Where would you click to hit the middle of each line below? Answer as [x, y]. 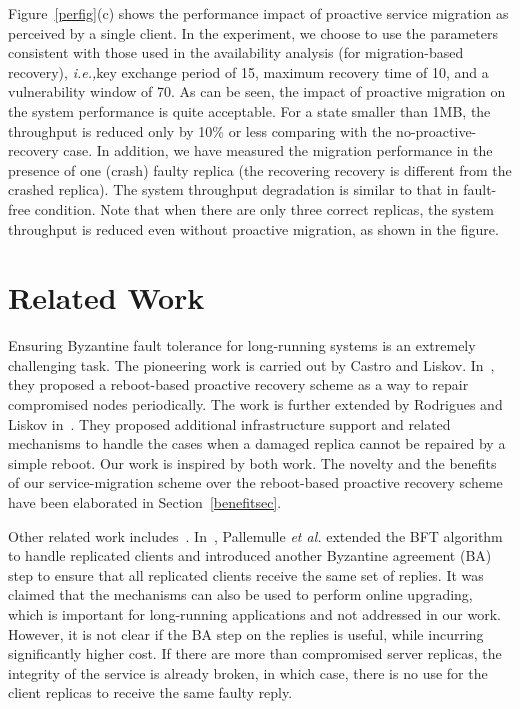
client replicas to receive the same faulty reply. [150, 692]
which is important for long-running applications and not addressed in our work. [254, 613]
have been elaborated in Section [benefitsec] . [145, 502]
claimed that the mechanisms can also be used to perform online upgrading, [240, 594]
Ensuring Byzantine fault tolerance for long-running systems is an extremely [242, 345]
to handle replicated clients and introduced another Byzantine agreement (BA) [250, 555]
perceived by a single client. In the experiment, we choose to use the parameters [253, 32]
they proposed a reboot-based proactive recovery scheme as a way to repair [238, 384]
